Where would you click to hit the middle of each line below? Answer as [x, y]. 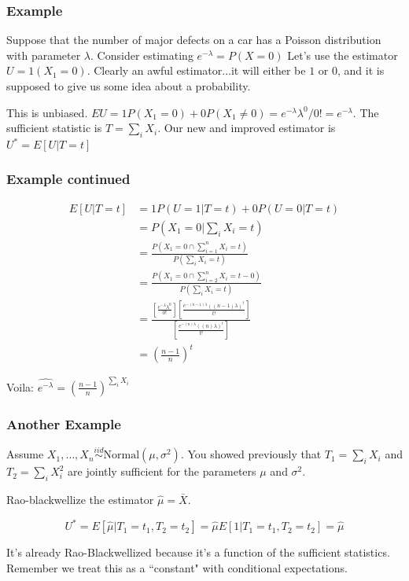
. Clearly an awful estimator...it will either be [196, 70]
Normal [122, 456]
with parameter [44, 55]
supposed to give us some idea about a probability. [129, 86]
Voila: [20, 386]
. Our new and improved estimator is [247, 128]
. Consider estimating [142, 55]
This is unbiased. [47, 112]
